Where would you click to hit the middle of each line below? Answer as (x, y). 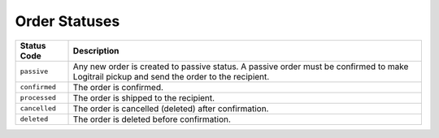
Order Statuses (67, 21)
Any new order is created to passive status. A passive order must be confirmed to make (241, 67)
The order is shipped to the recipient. (144, 97)
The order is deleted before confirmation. (152, 119)
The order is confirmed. (118, 87)
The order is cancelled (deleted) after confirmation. (171, 108)
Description (96, 50)
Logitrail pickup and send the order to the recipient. (171, 76)
